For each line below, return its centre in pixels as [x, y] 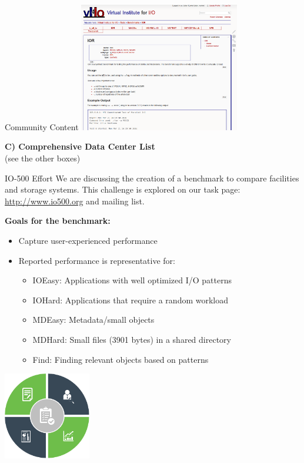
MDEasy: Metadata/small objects [93, 320]
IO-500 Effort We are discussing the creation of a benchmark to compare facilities [152, 178]
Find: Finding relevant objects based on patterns [121, 359]
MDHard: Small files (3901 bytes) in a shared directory [132, 339]
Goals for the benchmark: [58, 221]
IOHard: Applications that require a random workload [131, 300]
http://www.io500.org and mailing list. [75, 201]
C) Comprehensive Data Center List [80, 146]
